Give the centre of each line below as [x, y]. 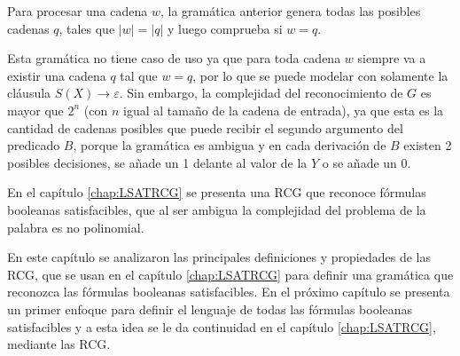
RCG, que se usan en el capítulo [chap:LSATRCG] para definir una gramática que [230, 274]
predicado [34, 145]
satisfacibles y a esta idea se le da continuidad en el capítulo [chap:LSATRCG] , [222, 326]
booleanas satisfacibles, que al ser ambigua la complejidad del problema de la [217, 209]
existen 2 [428, 145]
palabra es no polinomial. [76, 227]
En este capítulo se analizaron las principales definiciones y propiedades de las [219, 257]
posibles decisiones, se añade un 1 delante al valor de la [157, 162]
